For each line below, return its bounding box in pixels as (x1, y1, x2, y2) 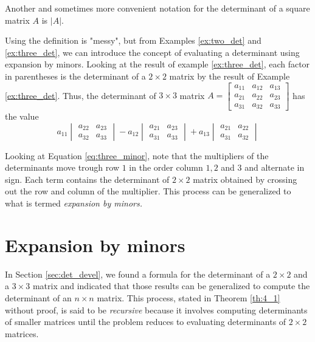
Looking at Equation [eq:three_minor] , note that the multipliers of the (5, 149, 269, 162)
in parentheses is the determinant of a (5, 69, 146, 82)
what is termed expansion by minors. (5, 197, 142, 209)
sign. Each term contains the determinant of (5, 173, 170, 185)
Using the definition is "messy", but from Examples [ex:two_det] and (5, 34, 261, 47)
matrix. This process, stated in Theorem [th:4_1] (97, 291, 280, 304)
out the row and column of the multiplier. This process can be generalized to (5, 185, 291, 197)
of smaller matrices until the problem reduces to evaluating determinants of (5, 315, 286, 328)
